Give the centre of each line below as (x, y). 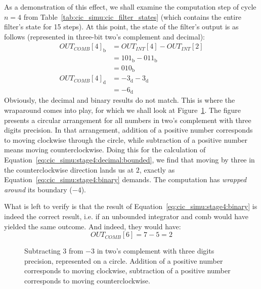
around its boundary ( (38, 189)
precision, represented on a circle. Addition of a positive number (124, 260)
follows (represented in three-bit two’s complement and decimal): (104, 36)
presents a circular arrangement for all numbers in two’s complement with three (128, 120)
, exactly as (157, 169)
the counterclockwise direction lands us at (69, 169)
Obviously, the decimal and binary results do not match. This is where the (120, 100)
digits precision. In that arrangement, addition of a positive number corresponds (128, 130)
